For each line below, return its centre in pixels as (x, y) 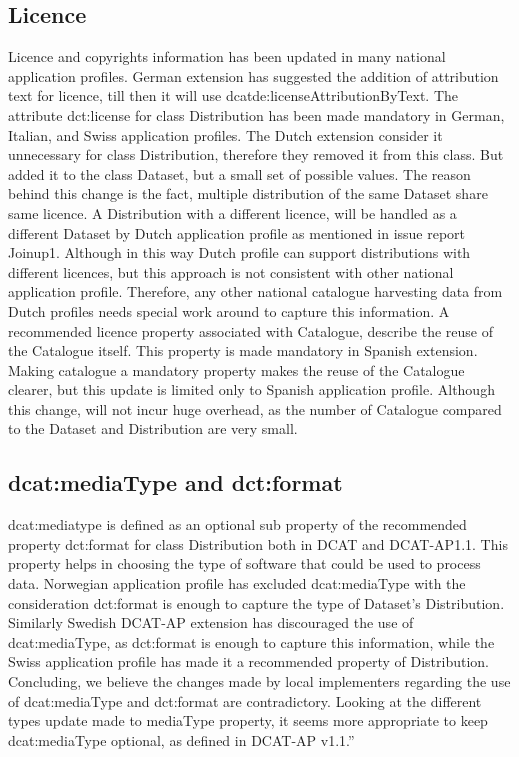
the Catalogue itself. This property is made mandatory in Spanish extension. (243, 350)
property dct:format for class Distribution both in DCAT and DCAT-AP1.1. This (258, 543)
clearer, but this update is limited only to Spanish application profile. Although (251, 389)
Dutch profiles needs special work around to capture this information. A (229, 310)
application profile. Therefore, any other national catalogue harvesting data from (255, 291)
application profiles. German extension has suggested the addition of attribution (253, 75)
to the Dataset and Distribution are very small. (153, 428)
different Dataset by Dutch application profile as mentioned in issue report (237, 232)
